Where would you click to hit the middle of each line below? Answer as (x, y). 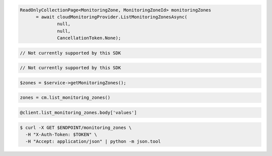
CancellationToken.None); (89, 38)
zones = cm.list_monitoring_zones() (65, 98)
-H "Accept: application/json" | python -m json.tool (93, 141)
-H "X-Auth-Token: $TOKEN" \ (61, 135)
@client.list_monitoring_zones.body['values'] (78, 113)
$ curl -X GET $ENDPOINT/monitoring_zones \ (76, 127)
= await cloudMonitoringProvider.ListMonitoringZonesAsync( (112, 17)
